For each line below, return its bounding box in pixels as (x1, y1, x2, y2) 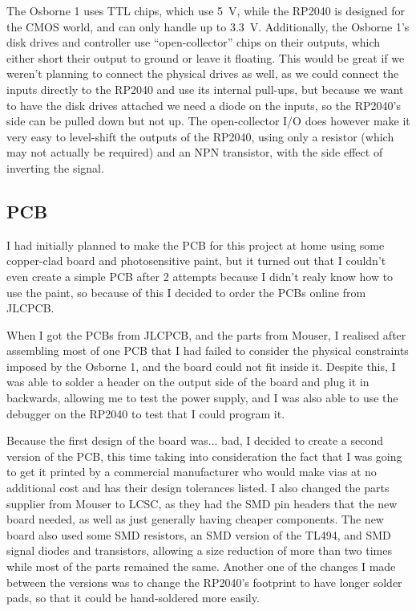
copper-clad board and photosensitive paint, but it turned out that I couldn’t (6, 252, 386, 269)
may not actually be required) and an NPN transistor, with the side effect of (6, 144, 383, 161)
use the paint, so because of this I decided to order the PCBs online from (6, 283, 366, 300)
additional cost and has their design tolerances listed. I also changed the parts (6, 479, 390, 496)
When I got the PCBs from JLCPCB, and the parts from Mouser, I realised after (6, 326, 406, 343)
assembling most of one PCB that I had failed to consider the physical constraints (6, 342, 409, 359)
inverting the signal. (6, 159, 104, 176)
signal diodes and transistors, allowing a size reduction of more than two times (6, 542, 392, 559)
